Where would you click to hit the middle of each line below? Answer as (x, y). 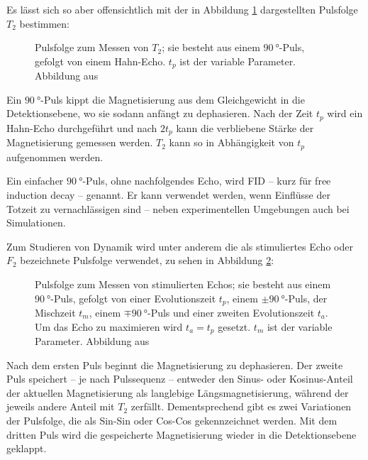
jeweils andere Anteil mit (61, 406)
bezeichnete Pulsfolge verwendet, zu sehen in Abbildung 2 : (147, 260)
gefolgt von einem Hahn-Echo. (100, 61)
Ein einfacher (35, 181)
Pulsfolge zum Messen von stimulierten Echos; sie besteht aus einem (183, 284)
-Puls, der (306, 298)
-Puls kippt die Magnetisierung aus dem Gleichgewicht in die (173, 99)
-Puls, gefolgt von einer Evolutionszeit (133, 298)
